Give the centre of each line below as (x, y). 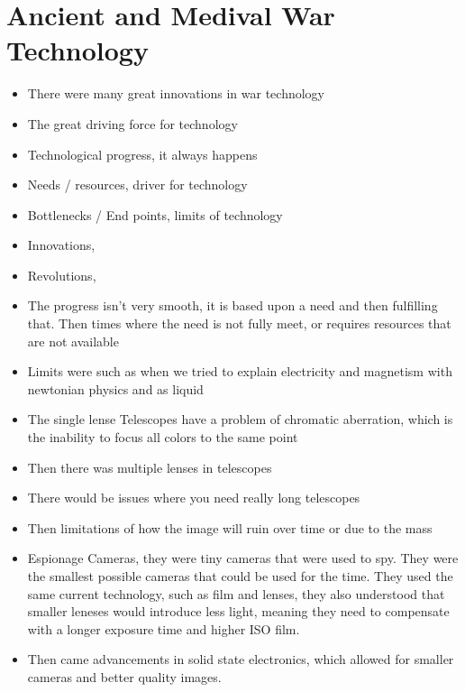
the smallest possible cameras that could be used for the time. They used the (240, 576)
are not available (73, 341)
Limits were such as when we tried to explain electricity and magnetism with (240, 371)
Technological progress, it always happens (142, 154)
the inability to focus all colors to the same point (163, 437)
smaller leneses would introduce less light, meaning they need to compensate (238, 611)
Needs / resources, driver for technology (137, 185)
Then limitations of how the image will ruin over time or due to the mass (230, 527)
